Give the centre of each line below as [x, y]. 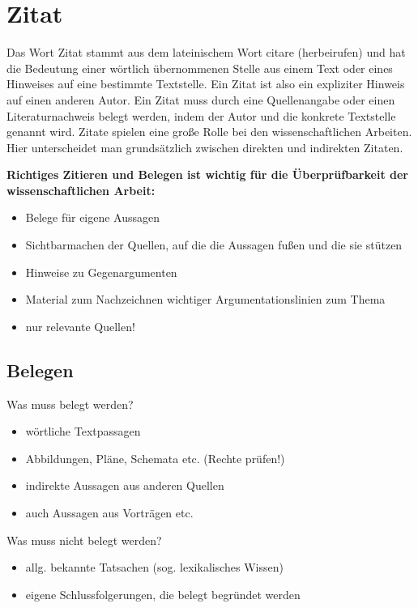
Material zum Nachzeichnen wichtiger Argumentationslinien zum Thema [205, 299]
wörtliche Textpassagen [83, 431]
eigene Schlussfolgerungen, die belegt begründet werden [163, 594]
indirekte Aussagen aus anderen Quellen [125, 485]
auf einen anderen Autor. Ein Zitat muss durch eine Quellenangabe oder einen [201, 99]
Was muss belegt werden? [70, 404]
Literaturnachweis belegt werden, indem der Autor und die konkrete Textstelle [201, 115]
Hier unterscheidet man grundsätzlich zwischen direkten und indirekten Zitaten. [205, 147]
